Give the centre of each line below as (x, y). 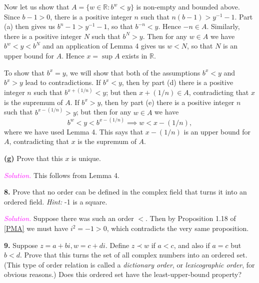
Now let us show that (37, 6)
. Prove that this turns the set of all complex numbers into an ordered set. (133, 255)
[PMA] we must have (36, 228)
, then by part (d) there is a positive (177, 82)
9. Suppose (21, 245)
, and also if (192, 245)
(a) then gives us (30, 26)
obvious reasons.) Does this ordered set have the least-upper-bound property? (123, 274)
